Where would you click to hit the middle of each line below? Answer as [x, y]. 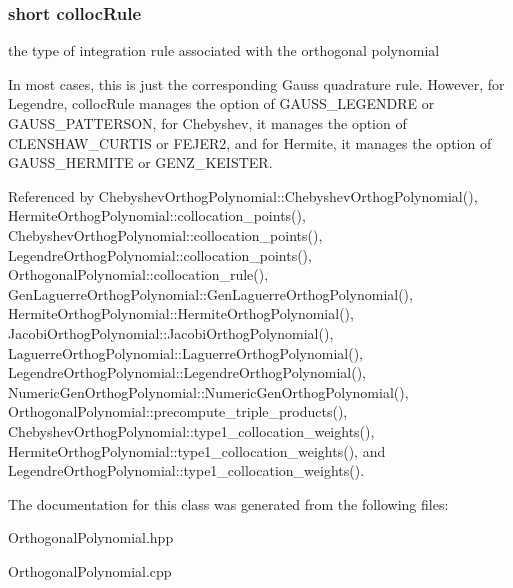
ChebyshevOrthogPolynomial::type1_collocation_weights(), [191, 430]
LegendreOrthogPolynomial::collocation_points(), [160, 254]
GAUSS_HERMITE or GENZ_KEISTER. [140, 162]
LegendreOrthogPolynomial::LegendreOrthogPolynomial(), [187, 372]
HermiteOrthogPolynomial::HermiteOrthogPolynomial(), [181, 313]
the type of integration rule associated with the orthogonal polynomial [224, 50]
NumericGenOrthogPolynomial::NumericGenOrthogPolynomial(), [208, 391]
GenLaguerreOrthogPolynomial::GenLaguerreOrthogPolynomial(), [210, 293]
